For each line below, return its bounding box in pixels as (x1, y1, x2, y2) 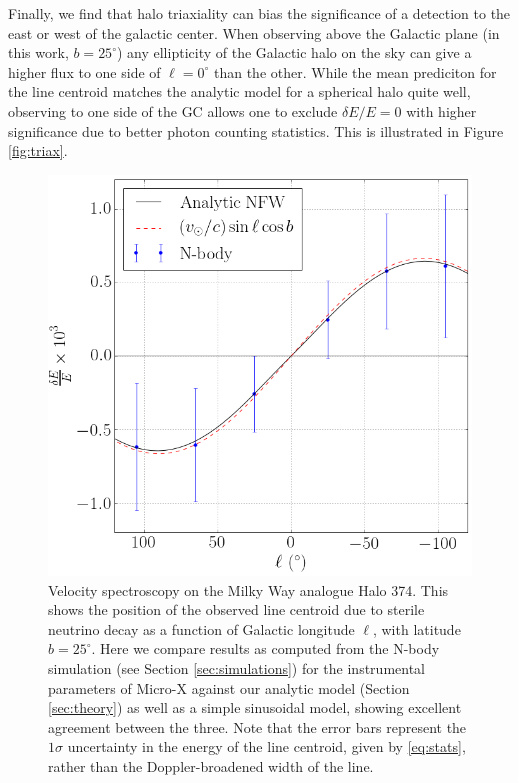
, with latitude (372, 618, 461, 639)
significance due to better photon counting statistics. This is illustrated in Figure (8, 120, 504, 141)
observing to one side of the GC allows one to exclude (8, 100, 338, 121)
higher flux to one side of (8, 61, 161, 82)
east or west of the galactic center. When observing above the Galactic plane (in (8, 22, 500, 43)
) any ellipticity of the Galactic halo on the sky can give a (116, 42, 472, 63)
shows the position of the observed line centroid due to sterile (48, 599, 425, 620)
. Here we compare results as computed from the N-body (91, 638, 440, 659)
